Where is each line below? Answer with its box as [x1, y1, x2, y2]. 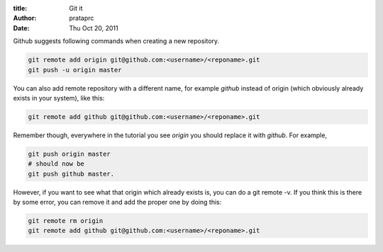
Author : [13, 14, 37, 23]
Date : [13, 23, 30, 32]
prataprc [69, 14, 94, 23]
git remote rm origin [28, 217, 104, 225]
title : [13, 4, 28, 12]
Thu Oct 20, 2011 [69, 23, 118, 32]
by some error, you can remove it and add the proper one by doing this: [13, 198, 222, 207]
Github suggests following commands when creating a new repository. [13, 37, 220, 45]
